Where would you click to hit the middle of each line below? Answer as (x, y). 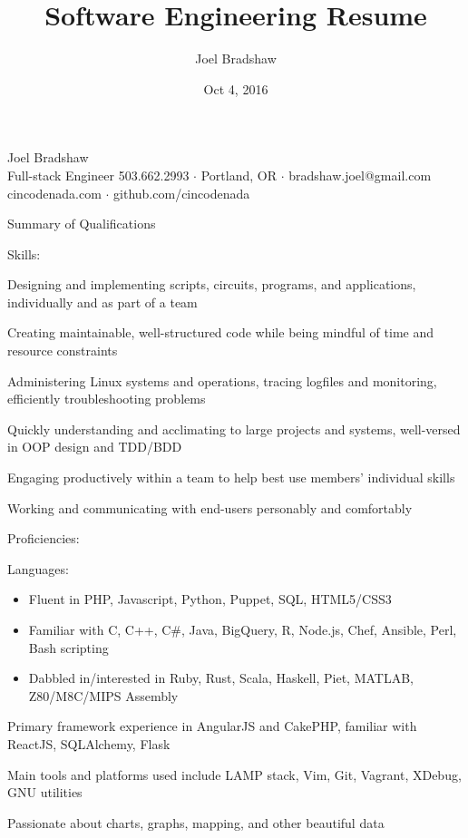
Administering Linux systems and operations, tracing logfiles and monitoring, (222, 380)
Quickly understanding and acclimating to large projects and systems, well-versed (234, 429)
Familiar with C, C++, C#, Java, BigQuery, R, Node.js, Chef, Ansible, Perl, (243, 629)
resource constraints (63, 351)
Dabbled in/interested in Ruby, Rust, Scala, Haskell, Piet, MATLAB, (221, 678)
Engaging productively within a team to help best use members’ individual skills (231, 477)
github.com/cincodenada (182, 193)
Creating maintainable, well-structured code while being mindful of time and (221, 332)
